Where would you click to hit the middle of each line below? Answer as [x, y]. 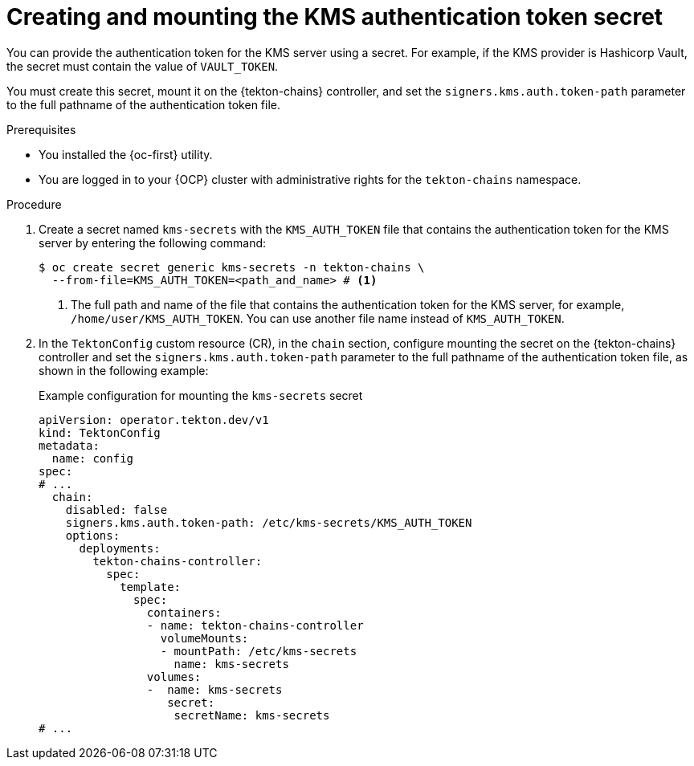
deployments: [120, 548]
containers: [184, 612]
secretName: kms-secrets [252, 715]
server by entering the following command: [153, 242]
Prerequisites [41, 129]
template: [151, 587]
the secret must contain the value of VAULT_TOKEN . [143, 66]
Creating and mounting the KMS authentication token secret [335, 17]
